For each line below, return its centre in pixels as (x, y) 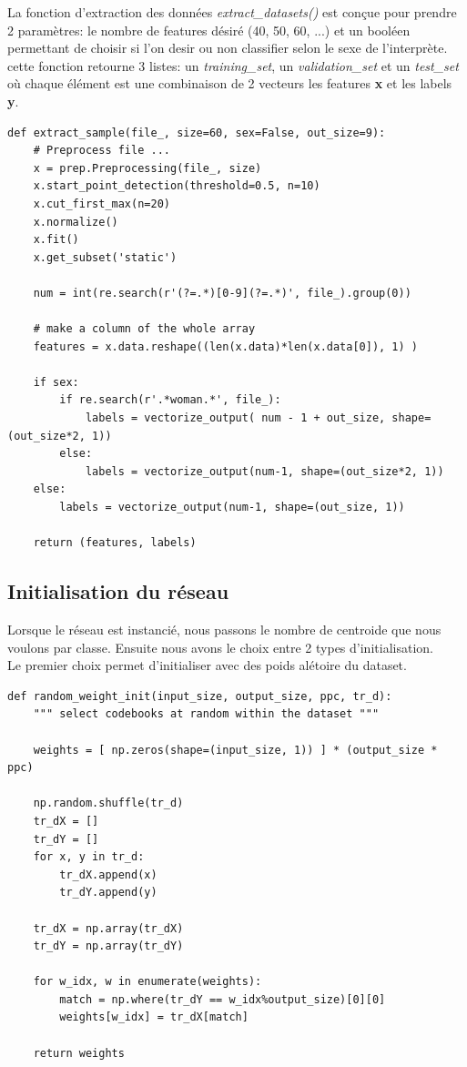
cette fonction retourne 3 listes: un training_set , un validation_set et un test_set (233, 65)
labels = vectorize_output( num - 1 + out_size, (235, 418)
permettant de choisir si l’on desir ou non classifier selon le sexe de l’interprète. (228, 48)
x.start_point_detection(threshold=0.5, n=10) (177, 186)
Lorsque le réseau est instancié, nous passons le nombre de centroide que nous (224, 630)
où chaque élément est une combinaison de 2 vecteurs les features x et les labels (230, 83)
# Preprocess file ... (102, 151)
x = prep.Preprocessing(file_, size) (147, 168)
